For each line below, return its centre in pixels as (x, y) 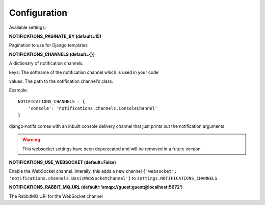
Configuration (38, 13)
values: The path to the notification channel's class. (61, 81)
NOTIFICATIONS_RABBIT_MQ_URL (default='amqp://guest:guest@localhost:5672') (96, 187)
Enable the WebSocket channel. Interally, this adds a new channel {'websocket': (93, 171)
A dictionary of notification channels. (46, 63)
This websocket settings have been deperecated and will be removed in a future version (111, 149)
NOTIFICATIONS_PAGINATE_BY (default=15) (55, 36)
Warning (31, 140)
